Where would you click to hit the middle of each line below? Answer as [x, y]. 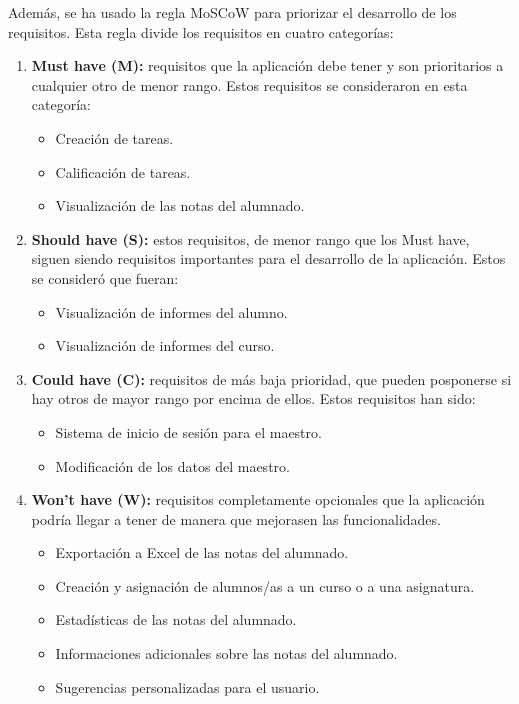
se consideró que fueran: [105, 277]
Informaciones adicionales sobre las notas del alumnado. [226, 653]
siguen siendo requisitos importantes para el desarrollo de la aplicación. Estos [268, 258]
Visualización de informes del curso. [165, 345]
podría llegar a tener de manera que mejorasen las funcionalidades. [236, 518]
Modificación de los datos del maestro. [172, 465]
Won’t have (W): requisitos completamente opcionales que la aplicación [258, 499]
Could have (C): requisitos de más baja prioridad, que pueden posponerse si [271, 378]
